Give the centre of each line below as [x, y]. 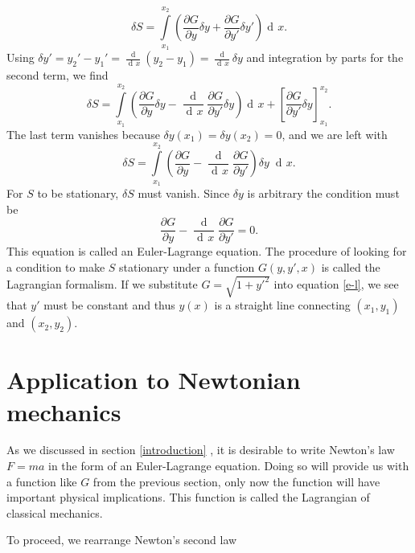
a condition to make [56, 267]
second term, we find [58, 75]
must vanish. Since [184, 193]
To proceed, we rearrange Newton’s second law [122, 540]
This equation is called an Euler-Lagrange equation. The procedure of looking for [207, 251]
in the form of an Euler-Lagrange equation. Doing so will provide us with [229, 466]
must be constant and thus [109, 305]
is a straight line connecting [282, 305]
